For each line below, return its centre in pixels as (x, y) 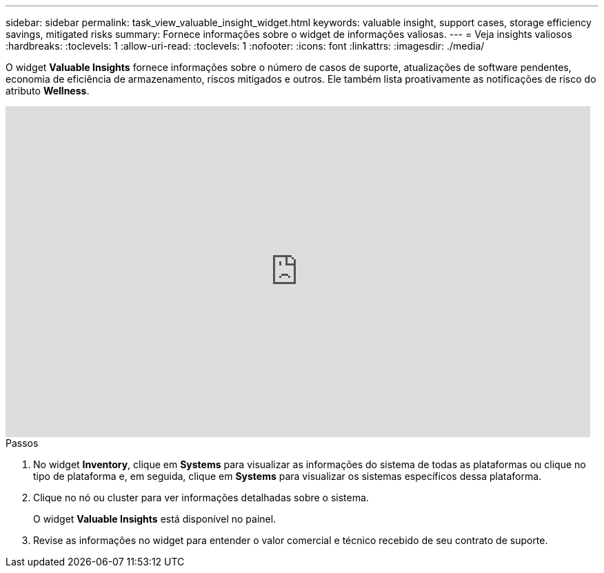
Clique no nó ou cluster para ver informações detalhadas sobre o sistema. (201, 497)
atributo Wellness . (48, 91)
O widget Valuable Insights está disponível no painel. (155, 519)
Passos (22, 443)
